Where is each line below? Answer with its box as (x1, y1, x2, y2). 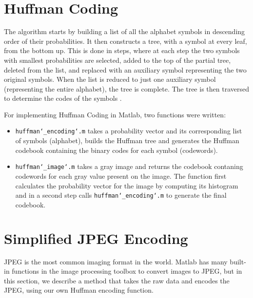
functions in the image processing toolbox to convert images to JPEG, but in (12, 266, 242, 276)
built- (230, 256, 246, 266)
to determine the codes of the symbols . (4, 93, 122, 103)
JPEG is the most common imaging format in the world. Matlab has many (4, 256, 228, 266)
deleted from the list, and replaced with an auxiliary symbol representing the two (4, 64, 247, 74)
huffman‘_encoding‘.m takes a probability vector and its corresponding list (15, 126, 242, 136)
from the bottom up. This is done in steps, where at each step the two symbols (4, 45, 240, 56)
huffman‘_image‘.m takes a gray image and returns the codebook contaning (15, 161, 243, 171)
